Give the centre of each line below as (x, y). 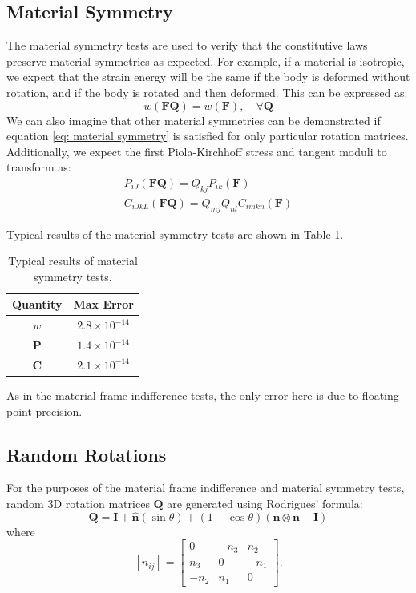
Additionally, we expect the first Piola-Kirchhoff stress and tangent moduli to (197, 151)
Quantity (37, 304)
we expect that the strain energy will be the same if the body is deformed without (208, 77)
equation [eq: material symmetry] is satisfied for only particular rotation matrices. (208, 136)
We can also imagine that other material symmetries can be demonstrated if (194, 120)
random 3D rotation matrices (78, 503)
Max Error (103, 304)
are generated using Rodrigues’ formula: (265, 503)
